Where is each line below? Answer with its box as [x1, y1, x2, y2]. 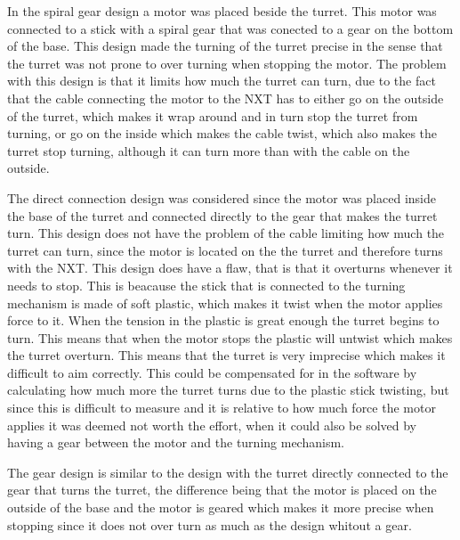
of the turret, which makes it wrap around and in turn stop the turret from [7, 106, 418, 125]
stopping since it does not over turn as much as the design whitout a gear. [7, 515, 412, 534]
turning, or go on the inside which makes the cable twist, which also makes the [7, 124, 438, 143]
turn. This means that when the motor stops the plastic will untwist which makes [7, 328, 453, 347]
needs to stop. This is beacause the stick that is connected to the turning [7, 275, 406, 294]
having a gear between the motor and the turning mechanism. [7, 433, 344, 452]
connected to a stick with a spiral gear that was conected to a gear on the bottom [7, 19, 454, 37]
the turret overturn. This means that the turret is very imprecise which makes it [7, 346, 446, 364]
